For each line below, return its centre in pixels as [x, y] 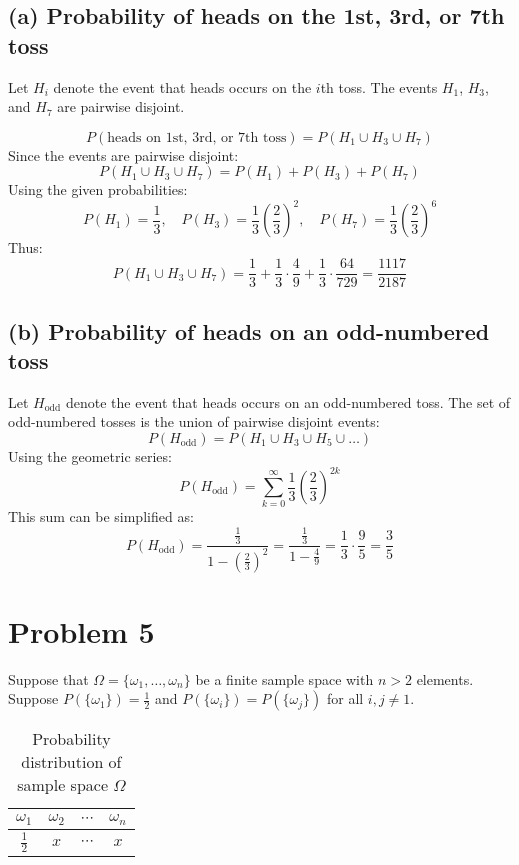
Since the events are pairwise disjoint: [123, 154]
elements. [445, 678]
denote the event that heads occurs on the [182, 86]
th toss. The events [379, 86]
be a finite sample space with [284, 678]
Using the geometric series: [90, 455]
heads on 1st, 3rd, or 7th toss [197, 137]
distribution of [71, 762]
